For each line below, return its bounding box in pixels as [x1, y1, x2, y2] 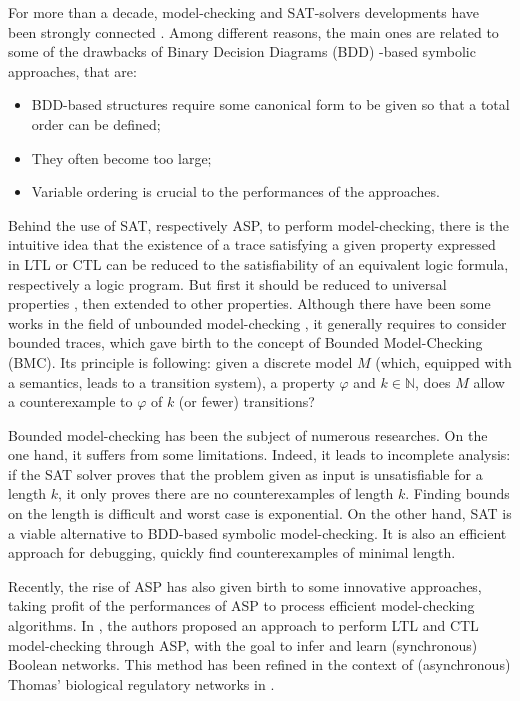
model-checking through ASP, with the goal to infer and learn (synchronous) [8, 634, 478, 655]
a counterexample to [8, 391, 133, 412]
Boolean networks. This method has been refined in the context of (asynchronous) [8, 654, 511, 675]
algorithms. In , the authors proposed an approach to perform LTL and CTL [8, 615, 479, 636]
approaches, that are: [8, 60, 137, 81]
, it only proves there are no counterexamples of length [58, 483, 394, 504]
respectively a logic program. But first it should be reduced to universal [8, 273, 447, 294]
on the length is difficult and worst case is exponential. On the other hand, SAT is [8, 503, 512, 524]
